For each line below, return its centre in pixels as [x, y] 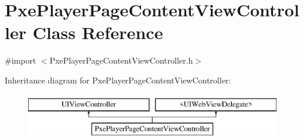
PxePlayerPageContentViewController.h [121, 60]
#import [21, 60]
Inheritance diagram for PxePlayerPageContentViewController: [118, 80]
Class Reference [98, 32]
